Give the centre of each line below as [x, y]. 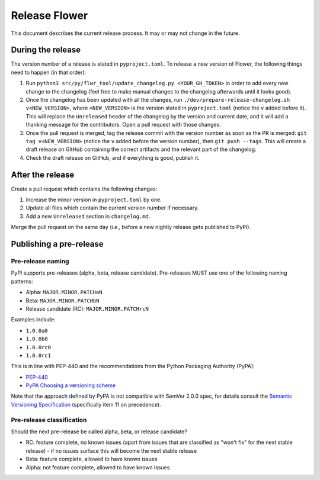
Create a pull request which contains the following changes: [84, 189]
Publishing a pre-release [57, 244]
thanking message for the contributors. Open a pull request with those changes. [124, 125]
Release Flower [49, 15]
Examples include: [33, 320]
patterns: [22, 281]
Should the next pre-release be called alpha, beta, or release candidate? [99, 431]
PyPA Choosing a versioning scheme [71, 385]
